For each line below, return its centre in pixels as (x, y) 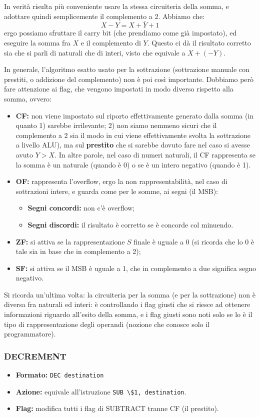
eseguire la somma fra (37, 42)
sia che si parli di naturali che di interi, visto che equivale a (95, 52)
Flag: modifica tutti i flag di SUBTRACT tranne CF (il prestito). (117, 408)
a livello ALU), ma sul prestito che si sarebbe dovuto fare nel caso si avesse (133, 145)
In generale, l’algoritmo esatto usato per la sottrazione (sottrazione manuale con (127, 69)
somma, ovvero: (28, 98)
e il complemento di (111, 42)
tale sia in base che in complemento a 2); (78, 251)
